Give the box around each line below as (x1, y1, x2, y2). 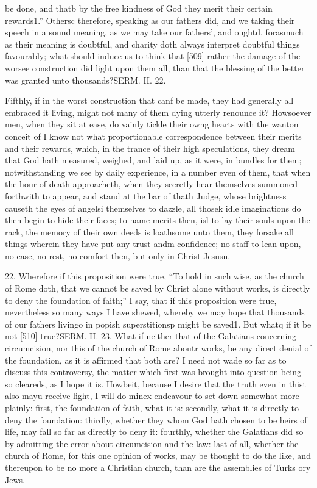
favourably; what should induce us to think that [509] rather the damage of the (5, 49, 301, 62)
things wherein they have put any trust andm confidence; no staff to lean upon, (5, 237, 301, 250)
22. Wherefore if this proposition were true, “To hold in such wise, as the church (5, 270, 304, 282)
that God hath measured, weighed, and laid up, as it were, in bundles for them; (5, 154, 302, 167)
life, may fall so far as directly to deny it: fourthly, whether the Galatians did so (5, 425, 304, 438)
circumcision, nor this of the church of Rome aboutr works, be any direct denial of (5, 342, 312, 354)
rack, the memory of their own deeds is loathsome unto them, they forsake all (5, 225, 294, 238)
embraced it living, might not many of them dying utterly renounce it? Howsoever (5, 106, 312, 118)
